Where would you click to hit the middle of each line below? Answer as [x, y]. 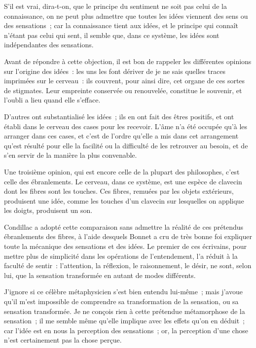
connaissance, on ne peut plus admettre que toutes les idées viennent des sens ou [126, 16]
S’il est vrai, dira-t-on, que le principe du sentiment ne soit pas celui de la [115, 6]
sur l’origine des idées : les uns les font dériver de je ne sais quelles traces [115, 71]
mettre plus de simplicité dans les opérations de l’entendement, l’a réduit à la [121, 256]
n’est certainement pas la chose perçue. [63, 340]
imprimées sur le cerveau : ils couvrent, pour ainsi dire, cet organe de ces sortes [125, 81]
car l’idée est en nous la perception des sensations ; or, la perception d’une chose [126, 330]
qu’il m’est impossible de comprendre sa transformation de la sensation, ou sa [121, 301]
